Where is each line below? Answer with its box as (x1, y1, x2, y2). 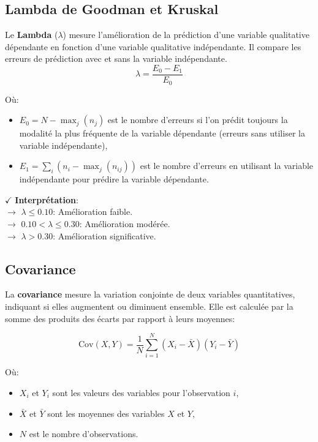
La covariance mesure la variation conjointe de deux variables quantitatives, (5, 288, 295, 301)
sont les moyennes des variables (47, 406, 165, 419)
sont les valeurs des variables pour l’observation (52, 386, 230, 399)
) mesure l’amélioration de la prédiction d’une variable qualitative (62, 28, 309, 41)
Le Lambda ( (5, 28, 58, 41)
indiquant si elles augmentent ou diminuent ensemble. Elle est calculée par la (5, 300, 293, 313)
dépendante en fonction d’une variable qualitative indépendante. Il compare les (5, 40, 301, 53)
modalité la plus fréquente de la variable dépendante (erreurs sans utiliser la (19, 127, 305, 140)
